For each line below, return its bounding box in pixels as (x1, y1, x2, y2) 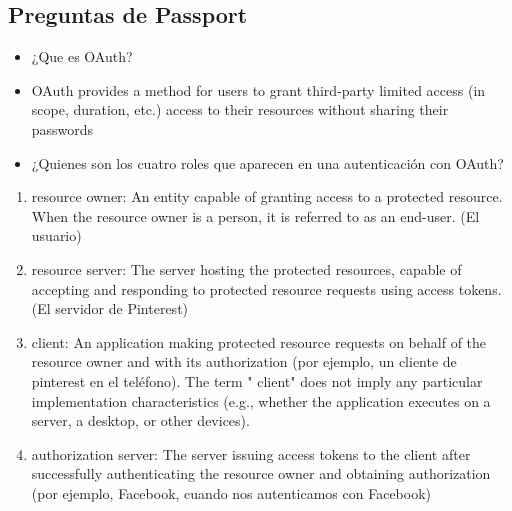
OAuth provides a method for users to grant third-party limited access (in (31, 79, 486, 100)
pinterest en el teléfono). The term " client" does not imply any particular (31, 370, 483, 391)
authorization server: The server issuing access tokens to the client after (31, 443, 471, 464)
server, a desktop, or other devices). (31, 410, 250, 431)
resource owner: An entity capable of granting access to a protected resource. (31, 186, 503, 207)
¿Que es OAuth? (31, 46, 133, 67)
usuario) (31, 225, 82, 246)
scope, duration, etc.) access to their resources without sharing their (31, 99, 449, 120)
